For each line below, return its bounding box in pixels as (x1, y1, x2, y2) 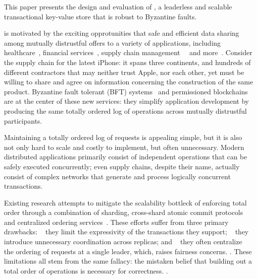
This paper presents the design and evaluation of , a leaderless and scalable (4, 1, 232, 11)
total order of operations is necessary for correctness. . (4, 265, 168, 276)
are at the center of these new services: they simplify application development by (4, 96, 249, 106)
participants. (4, 115, 42, 126)
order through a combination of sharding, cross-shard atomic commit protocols (4, 207, 243, 217)
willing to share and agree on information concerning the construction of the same (4, 76, 253, 87)
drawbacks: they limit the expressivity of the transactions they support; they (4, 226, 249, 237)
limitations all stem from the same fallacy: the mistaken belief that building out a (4, 256, 252, 266)
